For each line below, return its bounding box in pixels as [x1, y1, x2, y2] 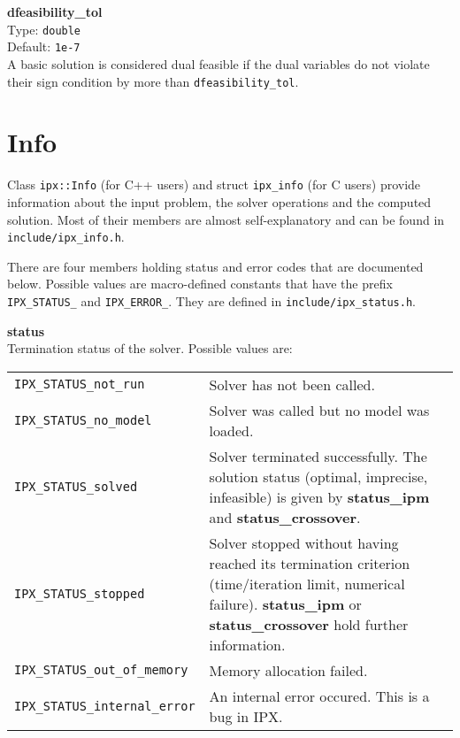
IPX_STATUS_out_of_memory [14, 663, 188, 678]
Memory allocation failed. [209, 659, 368, 680]
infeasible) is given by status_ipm [209, 486, 430, 507]
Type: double [7, 19, 81, 38]
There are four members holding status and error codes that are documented [7, 257, 424, 275]
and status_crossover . [209, 506, 361, 527]
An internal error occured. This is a [209, 685, 430, 706]
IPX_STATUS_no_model [14, 412, 152, 427]
